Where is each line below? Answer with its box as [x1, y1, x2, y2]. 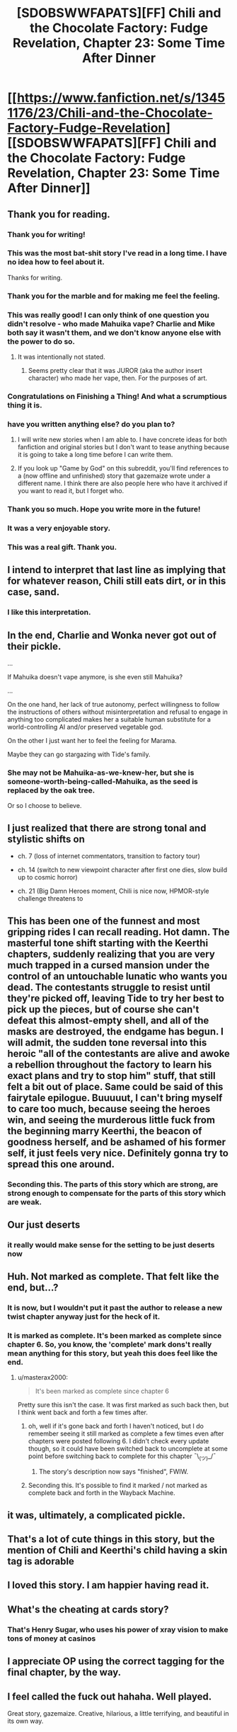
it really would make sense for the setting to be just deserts [7, 1240, 215, 1249]
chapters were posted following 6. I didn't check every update [28, 1437, 209, 1445]
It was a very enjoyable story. [7, 524, 111, 533]
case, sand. [7, 586, 60, 599]
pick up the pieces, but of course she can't [7, 1003, 200, 1015]
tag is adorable [7, 1555, 74, 1568]
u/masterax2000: [17, 1373, 69, 1382]
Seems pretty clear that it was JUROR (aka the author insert [28, 366, 203, 375]
